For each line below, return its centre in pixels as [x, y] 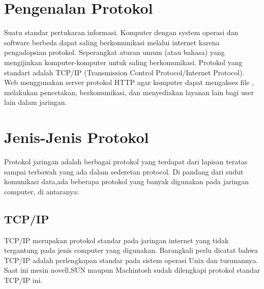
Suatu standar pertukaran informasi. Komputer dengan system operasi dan [121, 32]
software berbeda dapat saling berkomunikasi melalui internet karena [112, 42]
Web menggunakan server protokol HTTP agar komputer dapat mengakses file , [129, 82]
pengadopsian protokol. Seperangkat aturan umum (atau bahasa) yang [114, 52]
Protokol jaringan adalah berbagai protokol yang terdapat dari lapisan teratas [126, 161]
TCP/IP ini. [23, 280]
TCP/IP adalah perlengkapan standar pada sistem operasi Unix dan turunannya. [131, 260]
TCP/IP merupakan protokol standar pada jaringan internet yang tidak [116, 240]
